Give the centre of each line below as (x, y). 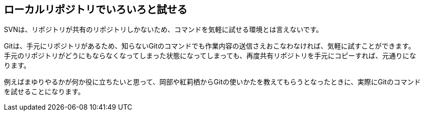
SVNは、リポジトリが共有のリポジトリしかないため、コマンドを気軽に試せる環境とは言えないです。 (163, 30)
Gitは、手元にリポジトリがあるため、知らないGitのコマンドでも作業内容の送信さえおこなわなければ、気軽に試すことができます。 (210, 46)
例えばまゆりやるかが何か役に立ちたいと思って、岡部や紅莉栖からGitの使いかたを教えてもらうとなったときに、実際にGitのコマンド (212, 82)
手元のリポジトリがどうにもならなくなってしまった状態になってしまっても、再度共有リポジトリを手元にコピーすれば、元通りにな (210, 56)
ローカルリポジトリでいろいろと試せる (96, 9)
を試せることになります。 (44, 92)
